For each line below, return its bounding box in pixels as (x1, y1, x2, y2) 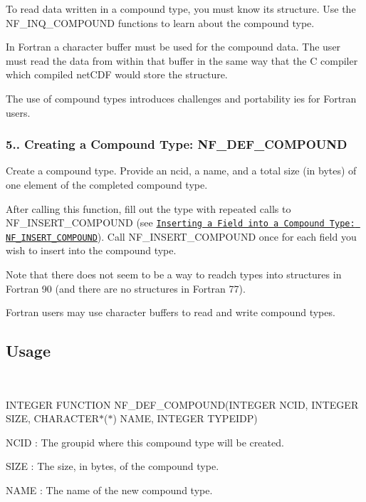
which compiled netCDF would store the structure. (6, 67, 228, 82)
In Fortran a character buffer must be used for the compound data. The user (6, 39, 341, 54)
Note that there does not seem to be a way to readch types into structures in (6, 267, 342, 282)
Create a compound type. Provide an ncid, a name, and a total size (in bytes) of (6, 163, 357, 178)
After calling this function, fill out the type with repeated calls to (6, 201, 291, 216)
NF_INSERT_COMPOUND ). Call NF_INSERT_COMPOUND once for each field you (6, 229, 357, 244)
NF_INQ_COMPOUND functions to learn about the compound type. (6, 15, 315, 30)
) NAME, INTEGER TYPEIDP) (113, 411, 258, 426)
